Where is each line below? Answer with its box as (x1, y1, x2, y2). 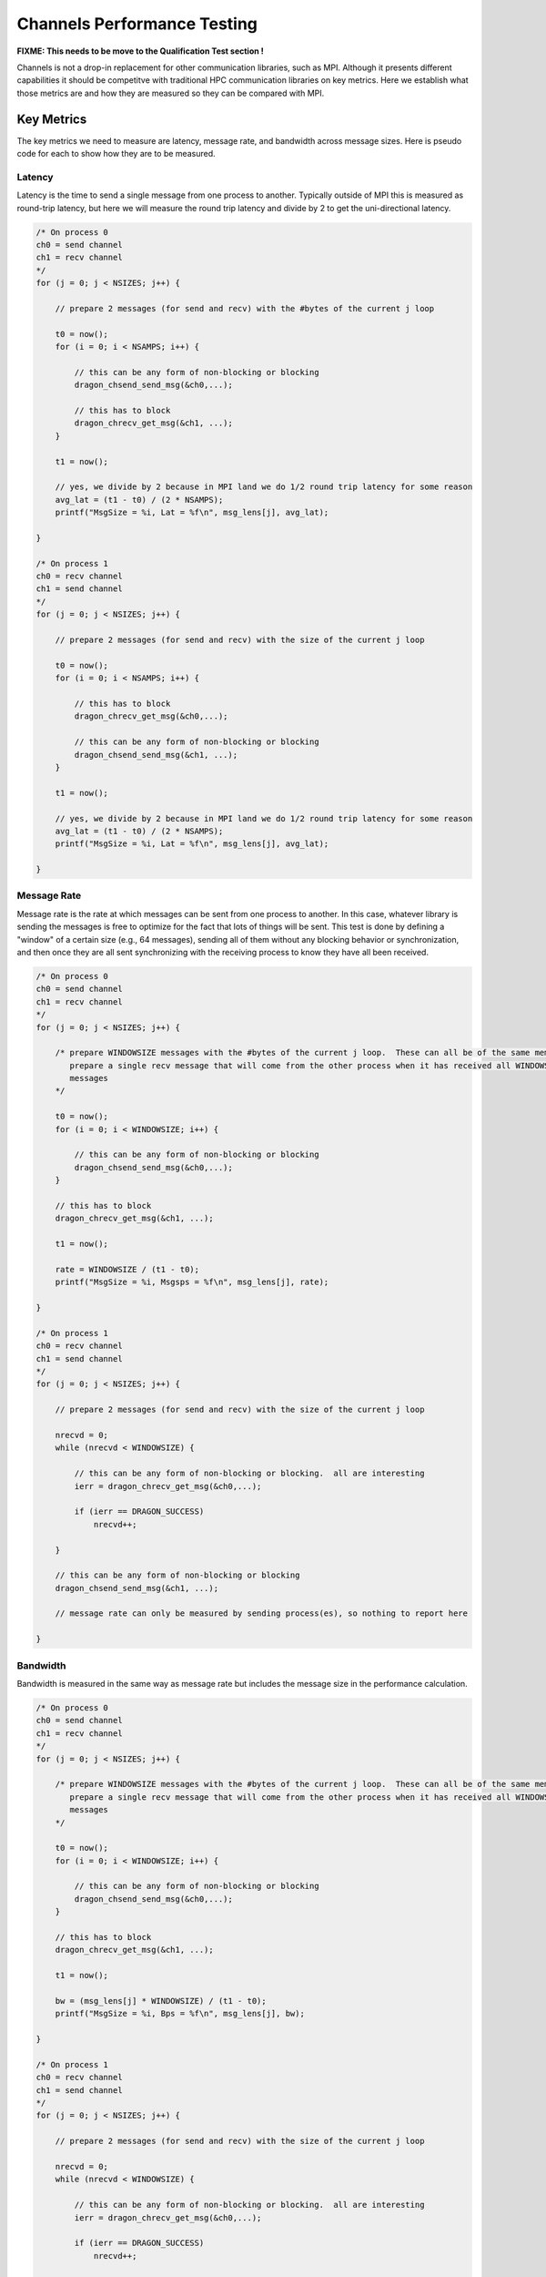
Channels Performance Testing (16, 14, 258, 34)
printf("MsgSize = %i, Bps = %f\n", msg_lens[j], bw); (55, 2008, 305, 2019)
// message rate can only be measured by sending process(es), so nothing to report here (55, 1608, 469, 1618)
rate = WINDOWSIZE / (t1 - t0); (55, 1264, 200, 1274)
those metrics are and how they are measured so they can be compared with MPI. (16, 87, 325, 98)
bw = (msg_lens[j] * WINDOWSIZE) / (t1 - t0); (55, 1996, 268, 2006)
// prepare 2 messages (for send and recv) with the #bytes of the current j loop (55, 303, 435, 313)
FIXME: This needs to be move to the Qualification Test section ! (16, 46, 264, 56)
